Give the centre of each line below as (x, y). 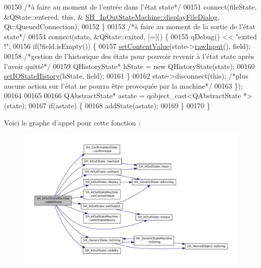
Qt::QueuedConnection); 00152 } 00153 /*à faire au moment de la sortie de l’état (130, 26)
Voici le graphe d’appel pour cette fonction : (72, 122)
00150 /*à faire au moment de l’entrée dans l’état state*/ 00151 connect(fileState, (130, 7)
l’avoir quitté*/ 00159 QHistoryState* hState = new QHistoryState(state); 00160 (129, 66)
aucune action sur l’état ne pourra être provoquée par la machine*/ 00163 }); (123, 85)
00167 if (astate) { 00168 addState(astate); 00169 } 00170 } (119, 105)
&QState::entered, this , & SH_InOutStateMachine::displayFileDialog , (112, 16)
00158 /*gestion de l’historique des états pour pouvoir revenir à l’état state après (129, 56)
